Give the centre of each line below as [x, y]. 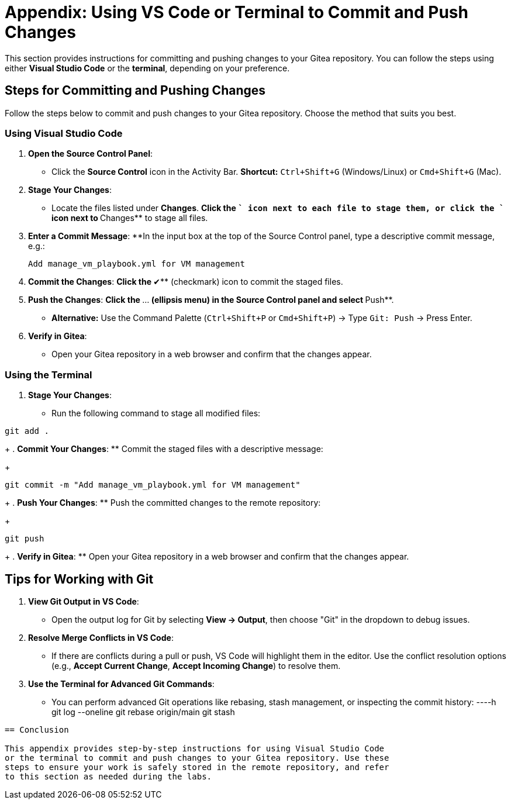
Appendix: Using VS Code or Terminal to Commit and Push [236, 12]
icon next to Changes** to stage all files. [130, 218]
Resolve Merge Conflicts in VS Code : [101, 637]
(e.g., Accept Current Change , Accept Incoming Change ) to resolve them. [196, 665]
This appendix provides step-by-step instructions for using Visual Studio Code [195, 748]
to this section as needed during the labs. [108, 776]
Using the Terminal [49, 375]
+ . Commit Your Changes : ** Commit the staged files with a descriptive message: [164, 449]
